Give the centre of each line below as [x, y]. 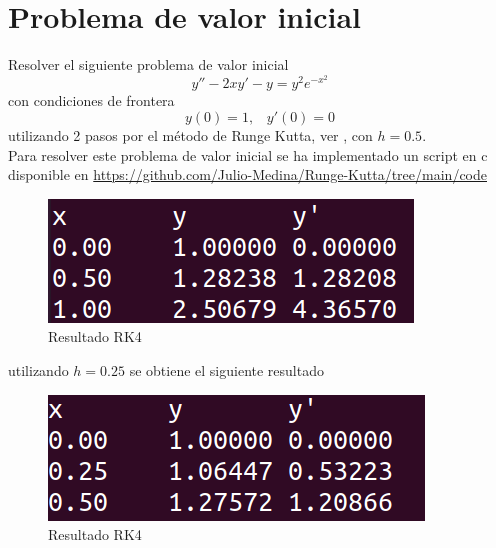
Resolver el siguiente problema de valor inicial [148, 64]
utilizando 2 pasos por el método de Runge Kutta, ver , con [190, 134]
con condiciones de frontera [91, 100]
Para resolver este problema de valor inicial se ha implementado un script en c [248, 154]
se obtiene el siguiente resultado [226, 369]
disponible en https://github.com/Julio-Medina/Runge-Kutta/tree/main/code [247, 174]
